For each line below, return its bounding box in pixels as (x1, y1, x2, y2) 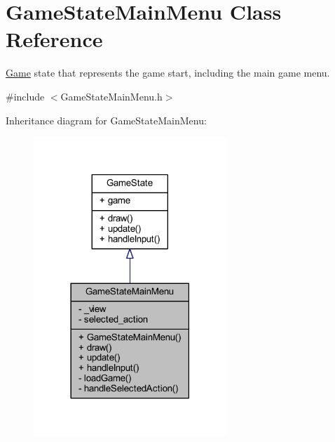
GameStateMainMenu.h (60, 89, 163, 103)
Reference (6, 25, 103, 53)
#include (6, 89, 45, 103)
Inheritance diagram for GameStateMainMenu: (6, 112, 207, 127)
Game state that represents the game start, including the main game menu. (6, 65, 330, 80)
